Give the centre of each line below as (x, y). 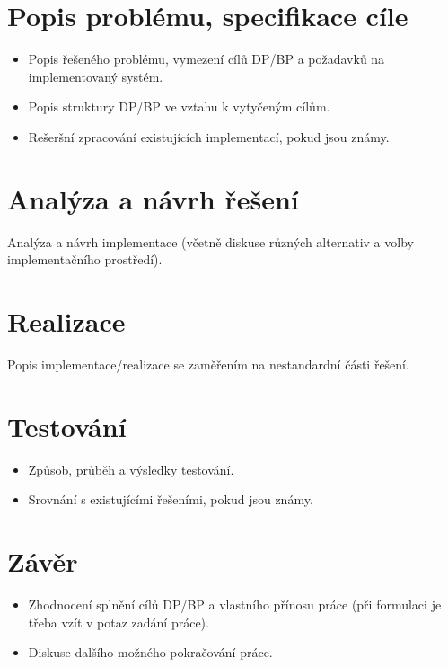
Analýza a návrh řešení (153, 198)
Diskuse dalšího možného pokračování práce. (150, 652)
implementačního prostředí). (85, 259)
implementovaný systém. (96, 76)
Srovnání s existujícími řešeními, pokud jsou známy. (171, 499)
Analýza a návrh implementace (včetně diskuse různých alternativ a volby (211, 241)
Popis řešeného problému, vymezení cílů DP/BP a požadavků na (206, 59)
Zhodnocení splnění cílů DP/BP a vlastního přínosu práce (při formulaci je (235, 604)
